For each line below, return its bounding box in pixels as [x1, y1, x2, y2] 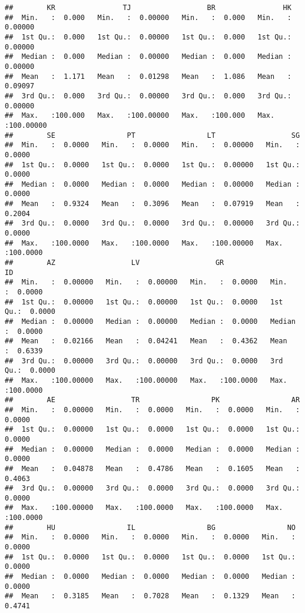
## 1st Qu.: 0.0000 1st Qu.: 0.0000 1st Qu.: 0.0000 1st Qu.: [5, 552, 296, 561]
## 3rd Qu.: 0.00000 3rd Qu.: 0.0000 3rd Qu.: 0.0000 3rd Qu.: [5, 484, 300, 493]
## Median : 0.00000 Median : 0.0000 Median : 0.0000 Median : [5, 445, 300, 453]
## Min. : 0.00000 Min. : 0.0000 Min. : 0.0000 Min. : [5, 405, 300, 414]
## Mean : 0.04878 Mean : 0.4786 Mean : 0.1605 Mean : [5, 464, 300, 473]
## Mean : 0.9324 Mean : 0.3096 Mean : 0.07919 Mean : [5, 200, 300, 208]
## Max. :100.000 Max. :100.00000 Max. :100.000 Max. [5, 111, 275, 120]
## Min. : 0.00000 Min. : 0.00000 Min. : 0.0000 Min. [5, 278, 287, 287]
